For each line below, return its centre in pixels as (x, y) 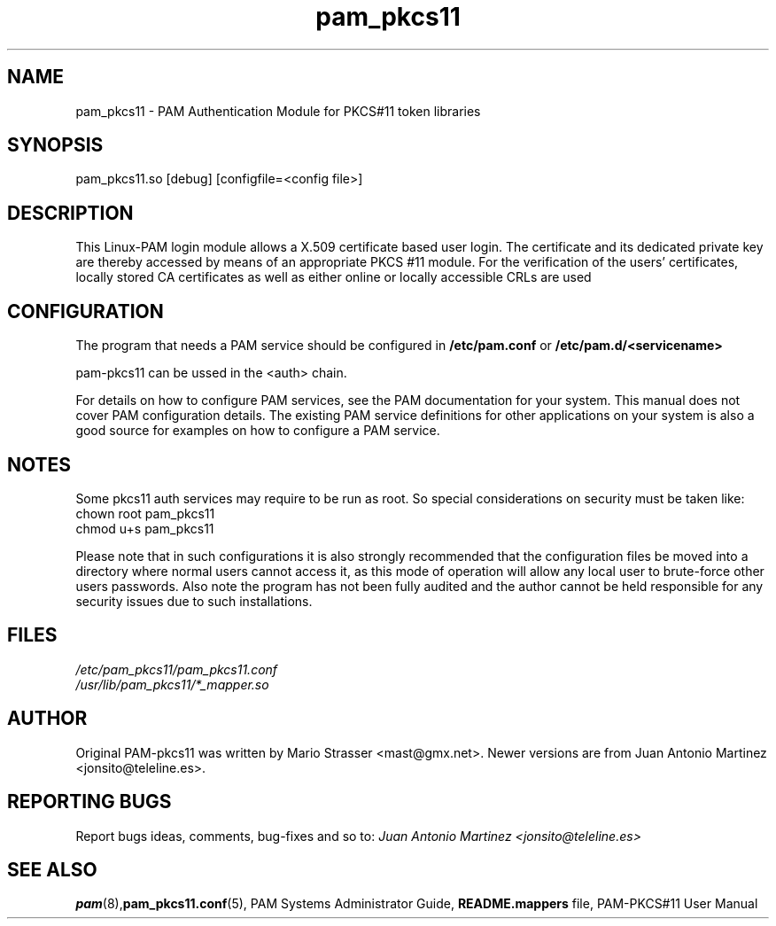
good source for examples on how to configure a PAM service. (258, 431)
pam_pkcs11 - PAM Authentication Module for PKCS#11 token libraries (278, 111)
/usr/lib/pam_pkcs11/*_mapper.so (172, 684)
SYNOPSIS (55, 145)
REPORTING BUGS (89, 802)
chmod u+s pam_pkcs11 (145, 528)
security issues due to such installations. (194, 601)
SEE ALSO (52, 869)
